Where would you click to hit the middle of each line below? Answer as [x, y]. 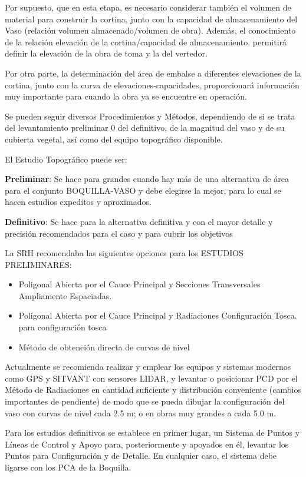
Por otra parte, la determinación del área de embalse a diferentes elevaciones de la [153, 73]
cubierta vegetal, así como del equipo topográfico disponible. [114, 139]
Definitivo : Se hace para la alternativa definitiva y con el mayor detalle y [139, 221]
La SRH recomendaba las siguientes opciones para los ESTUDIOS [124, 253]
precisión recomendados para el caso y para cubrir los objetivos [119, 233]
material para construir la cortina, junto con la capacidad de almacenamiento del [151, 19]
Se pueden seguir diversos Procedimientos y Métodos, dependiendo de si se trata [150, 116]
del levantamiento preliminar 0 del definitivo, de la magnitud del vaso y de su [145, 127]
